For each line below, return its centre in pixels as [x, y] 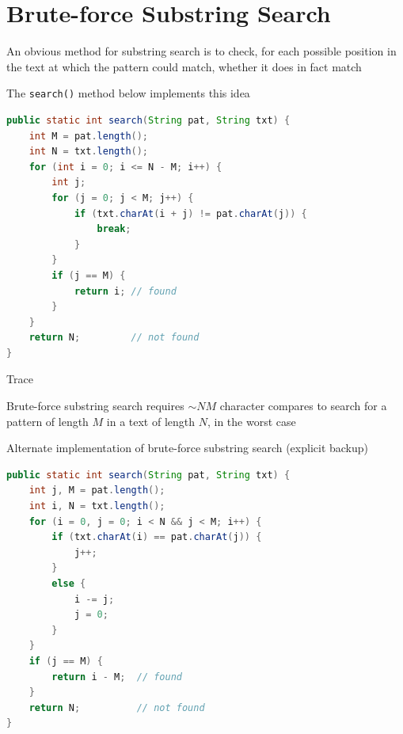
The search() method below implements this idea [128, 93]
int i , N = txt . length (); [97, 506]
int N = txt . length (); [89, 152]
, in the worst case [251, 421]
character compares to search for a [303, 406]
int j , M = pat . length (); [97, 491]
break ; [114, 229]
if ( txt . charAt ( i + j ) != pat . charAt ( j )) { [190, 213]
